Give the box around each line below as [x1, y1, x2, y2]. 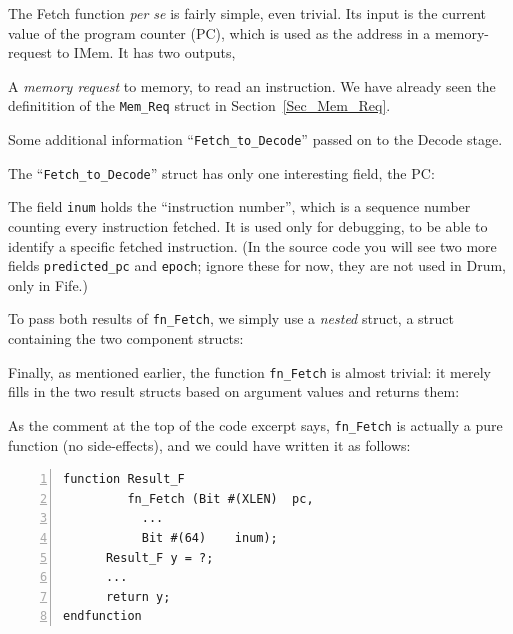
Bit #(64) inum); [141, 530, 278, 545]
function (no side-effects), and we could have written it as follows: [8, 434, 411, 455]
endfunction [63, 609, 142, 624]
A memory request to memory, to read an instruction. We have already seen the [8, 75, 496, 96]
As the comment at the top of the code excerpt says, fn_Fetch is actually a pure [8, 414, 503, 435]
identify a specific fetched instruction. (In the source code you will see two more [8, 235, 497, 256]
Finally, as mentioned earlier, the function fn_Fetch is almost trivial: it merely [8, 361, 491, 382]
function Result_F [63, 472, 185, 487]
